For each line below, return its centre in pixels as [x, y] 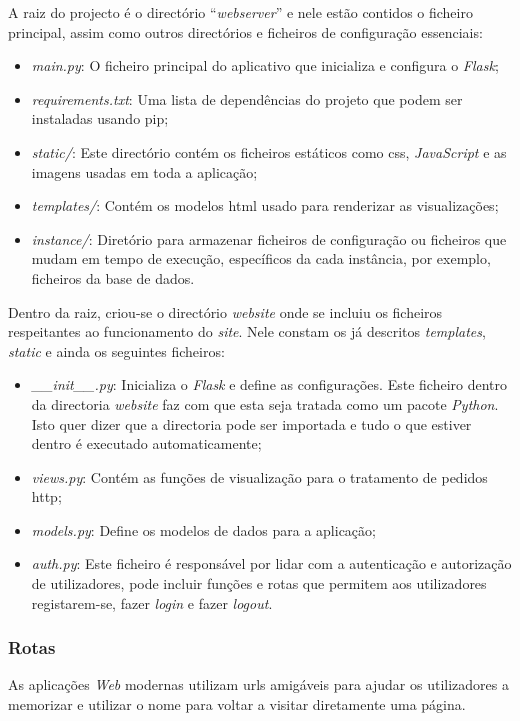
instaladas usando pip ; [100, 118]
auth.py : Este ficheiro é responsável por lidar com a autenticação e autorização [271, 563]
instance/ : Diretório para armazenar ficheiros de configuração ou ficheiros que [269, 238]
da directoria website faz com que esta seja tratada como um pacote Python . [265, 403]
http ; [46, 496]
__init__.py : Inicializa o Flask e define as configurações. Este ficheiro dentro [269, 384]
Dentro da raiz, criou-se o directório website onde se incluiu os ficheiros [225, 311]
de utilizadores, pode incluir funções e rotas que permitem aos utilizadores [259, 583]
